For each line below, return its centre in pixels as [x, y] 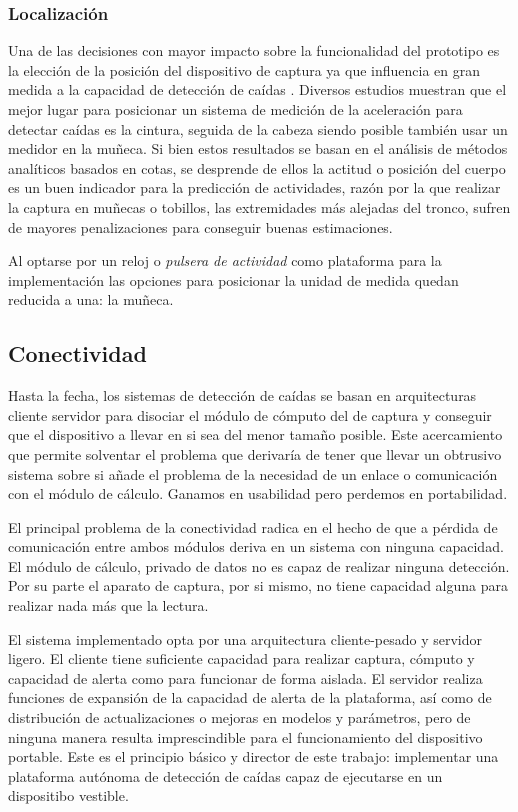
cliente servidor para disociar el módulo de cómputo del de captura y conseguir [250, 414]
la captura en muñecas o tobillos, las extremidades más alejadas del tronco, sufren [259, 206]
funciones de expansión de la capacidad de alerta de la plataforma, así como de [250, 697]
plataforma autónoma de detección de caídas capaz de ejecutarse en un [225, 775]
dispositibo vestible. [68, 795]
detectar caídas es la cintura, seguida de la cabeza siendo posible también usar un [258, 128]
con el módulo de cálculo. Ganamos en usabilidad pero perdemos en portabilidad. [258, 493]
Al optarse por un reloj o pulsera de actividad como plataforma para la [225, 260]
